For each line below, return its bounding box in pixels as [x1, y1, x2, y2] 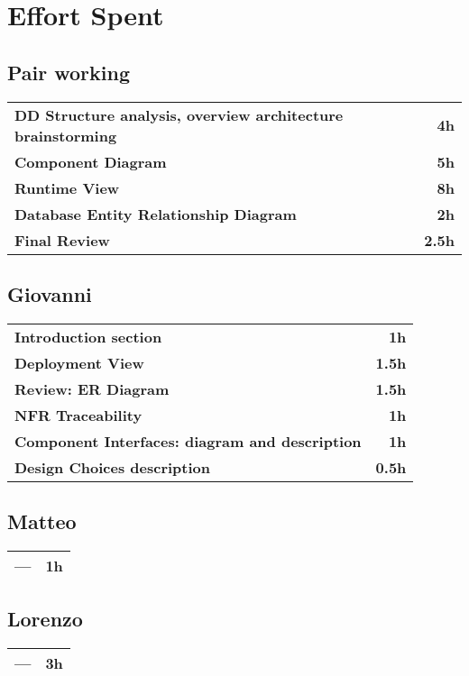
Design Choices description [14, 456, 210, 478]
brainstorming [14, 124, 117, 146]
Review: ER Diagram [14, 378, 170, 399]
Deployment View [14, 352, 144, 373]
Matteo [7, 507, 77, 535]
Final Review [14, 229, 110, 251]
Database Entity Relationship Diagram [14, 203, 297, 224]
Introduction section [14, 325, 162, 347]
